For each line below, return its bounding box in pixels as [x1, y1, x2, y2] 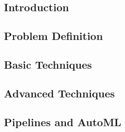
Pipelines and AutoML [4, 114, 122, 129]
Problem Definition [4, 28, 103, 43]
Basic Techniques [4, 57, 92, 72]
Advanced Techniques [4, 85, 115, 100]
